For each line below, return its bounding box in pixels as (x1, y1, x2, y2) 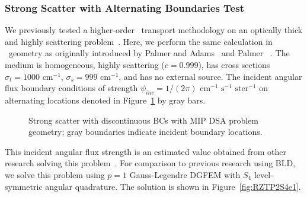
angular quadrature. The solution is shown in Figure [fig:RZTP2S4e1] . (45, 180, 301, 192)
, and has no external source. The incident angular (119, 70, 302, 82)
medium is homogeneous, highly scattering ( (5, 59, 165, 70)
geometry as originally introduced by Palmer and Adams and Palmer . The (8, 47, 290, 59)
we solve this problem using (5, 168, 105, 180)
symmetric (5, 180, 43, 192)
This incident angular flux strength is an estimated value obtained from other (5, 145, 286, 157)
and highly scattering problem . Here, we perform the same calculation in (5, 35, 273, 47)
